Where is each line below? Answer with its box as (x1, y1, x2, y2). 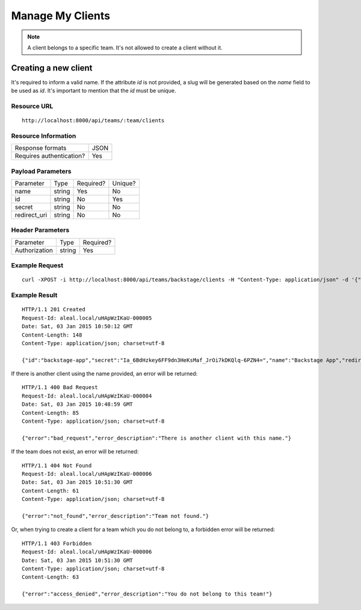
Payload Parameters (11, 167, 72, 175)
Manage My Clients (11, 9, 111, 22)
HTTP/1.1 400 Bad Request (22, 384, 99, 391)
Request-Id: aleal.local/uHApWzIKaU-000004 (22, 392, 152, 399)
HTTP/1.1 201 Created (22, 306, 85, 313)
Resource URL (11, 102, 54, 110)
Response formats (14, 144, 67, 152)
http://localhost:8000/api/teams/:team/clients (22, 117, 165, 124)
